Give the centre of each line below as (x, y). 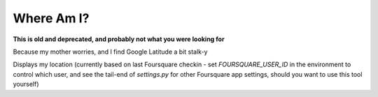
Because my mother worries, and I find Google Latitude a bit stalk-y (110, 52)
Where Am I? (51, 18)
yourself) (26, 84)
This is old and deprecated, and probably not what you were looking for (119, 39)
